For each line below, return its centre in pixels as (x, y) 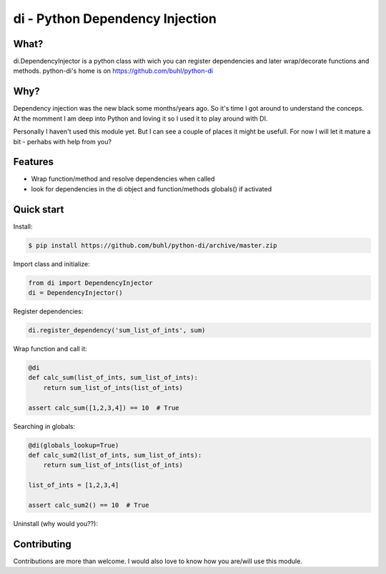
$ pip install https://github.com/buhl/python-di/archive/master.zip (153, 245)
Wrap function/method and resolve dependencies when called (123, 179)
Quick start (39, 210)
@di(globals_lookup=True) (74, 445)
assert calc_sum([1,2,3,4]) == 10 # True (104, 408)
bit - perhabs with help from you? (63, 141)
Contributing (42, 544)
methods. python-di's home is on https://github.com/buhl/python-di (113, 71)
